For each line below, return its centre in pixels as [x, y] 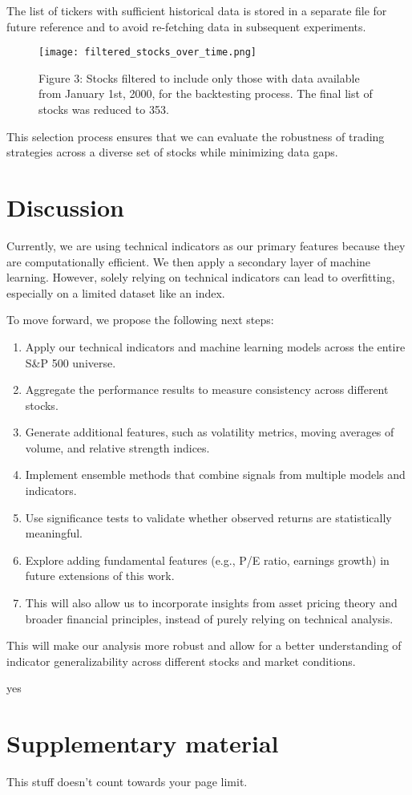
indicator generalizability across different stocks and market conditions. [181, 661]
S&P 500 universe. [71, 362]
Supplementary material [143, 743]
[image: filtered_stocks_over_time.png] [148, 53]
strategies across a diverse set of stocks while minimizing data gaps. [172, 152]
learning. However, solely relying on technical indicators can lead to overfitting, [201, 277]
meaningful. [54, 533]
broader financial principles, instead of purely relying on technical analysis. [209, 618]
